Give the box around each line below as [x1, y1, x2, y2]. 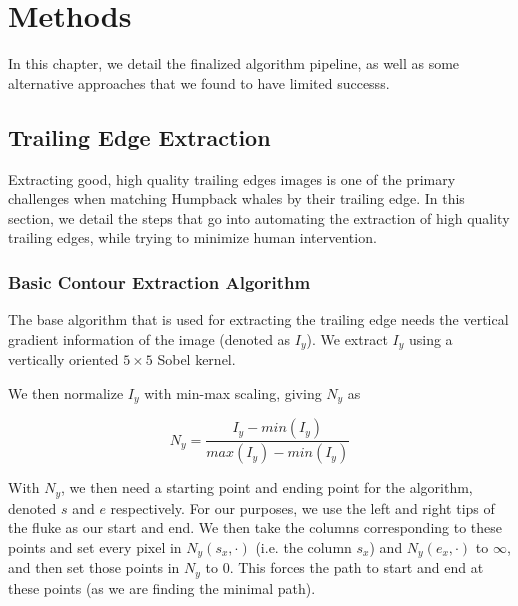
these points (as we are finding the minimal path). [8, 577, 316, 598]
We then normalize [8, 382, 124, 403]
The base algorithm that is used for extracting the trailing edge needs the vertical [8, 309, 509, 330]
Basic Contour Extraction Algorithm [8, 269, 311, 294]
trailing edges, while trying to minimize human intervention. [8, 227, 377, 248]
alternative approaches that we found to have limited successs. [8, 72, 390, 93]
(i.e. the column [255, 536, 352, 557]
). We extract [306, 328, 388, 349]
